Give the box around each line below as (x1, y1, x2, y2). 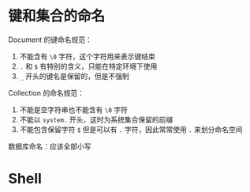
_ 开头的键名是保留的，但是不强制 (19, 71, 129, 81)
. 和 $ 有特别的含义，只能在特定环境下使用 (19, 61, 158, 71)
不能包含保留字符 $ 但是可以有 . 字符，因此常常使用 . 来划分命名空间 (19, 124, 243, 134)
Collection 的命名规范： (8, 88, 85, 97)
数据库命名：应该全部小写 (8, 141, 91, 151)
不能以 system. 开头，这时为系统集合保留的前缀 (19, 115, 174, 124)
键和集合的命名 (8, 7, 106, 25)
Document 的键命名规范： (8, 35, 92, 44)
